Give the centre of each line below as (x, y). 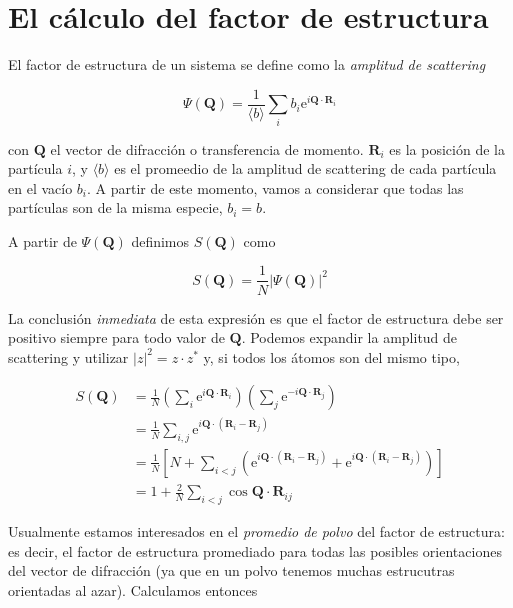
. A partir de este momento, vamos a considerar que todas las (275, 187)
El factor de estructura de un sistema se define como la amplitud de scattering (247, 64)
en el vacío (40, 187)
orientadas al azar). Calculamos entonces (133, 589)
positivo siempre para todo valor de (116, 337)
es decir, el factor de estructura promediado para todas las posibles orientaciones (255, 550)
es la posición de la (447, 148)
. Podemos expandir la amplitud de (349, 337)
